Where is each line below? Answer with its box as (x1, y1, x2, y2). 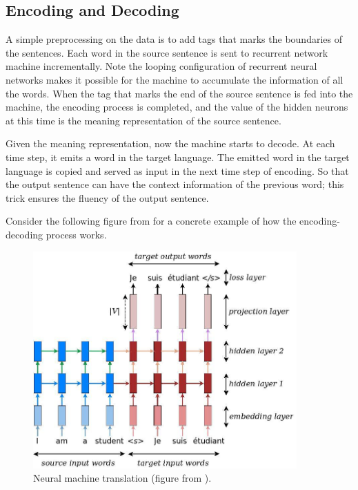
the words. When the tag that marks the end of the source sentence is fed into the (6, 86, 353, 100)
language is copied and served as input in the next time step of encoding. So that (6, 163, 349, 178)
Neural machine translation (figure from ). (33, 471, 212, 485)
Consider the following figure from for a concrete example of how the (6, 214, 297, 228)
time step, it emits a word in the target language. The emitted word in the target (6, 149, 350, 164)
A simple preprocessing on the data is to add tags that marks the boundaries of (6, 32, 342, 46)
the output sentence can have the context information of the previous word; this (6, 177, 344, 191)
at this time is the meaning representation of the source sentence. (6, 113, 281, 127)
